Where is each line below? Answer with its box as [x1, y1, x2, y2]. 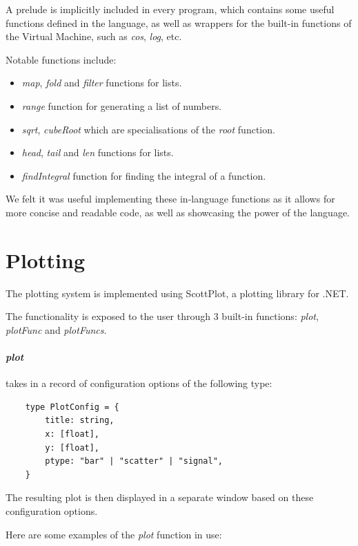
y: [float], [45, 442, 100, 453]
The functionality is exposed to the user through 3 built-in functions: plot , [6, 309, 319, 323]
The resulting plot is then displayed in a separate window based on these [6, 490, 314, 505]
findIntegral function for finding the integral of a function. [21, 168, 266, 182]
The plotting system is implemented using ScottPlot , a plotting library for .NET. [6, 285, 349, 300]
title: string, [45, 415, 115, 426]
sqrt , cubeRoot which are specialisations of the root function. [21, 122, 275, 136]
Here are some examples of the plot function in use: [6, 527, 222, 541]
